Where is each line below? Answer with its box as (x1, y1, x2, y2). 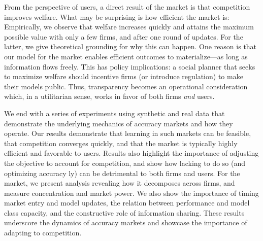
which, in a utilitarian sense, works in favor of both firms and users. (4, 91, 215, 101)
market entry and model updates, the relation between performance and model (4, 197, 250, 208)
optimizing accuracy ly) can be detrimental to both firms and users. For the (4, 167, 240, 178)
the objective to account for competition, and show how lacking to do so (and (4, 157, 246, 168)
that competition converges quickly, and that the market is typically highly (4, 137, 238, 148)
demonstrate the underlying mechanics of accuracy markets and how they (4, 118, 233, 128)
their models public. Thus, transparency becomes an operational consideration (4, 81, 248, 91)
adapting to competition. (4, 227, 82, 238)
